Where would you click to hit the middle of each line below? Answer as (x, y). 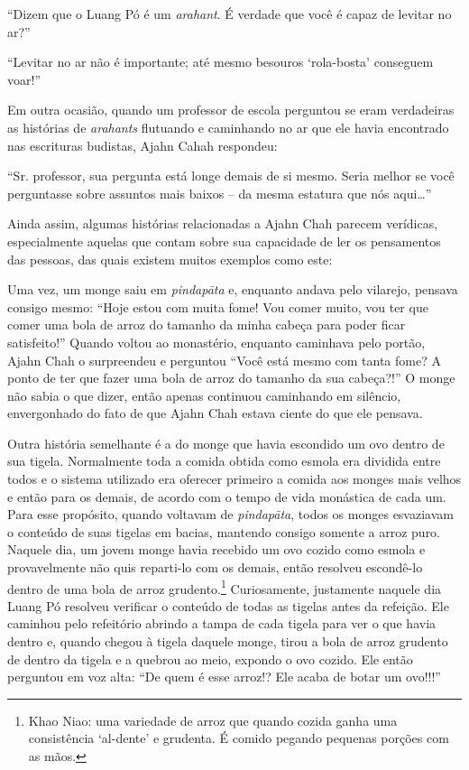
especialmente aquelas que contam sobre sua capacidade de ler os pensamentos (224, 241)
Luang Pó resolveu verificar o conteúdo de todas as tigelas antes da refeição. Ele (228, 605)
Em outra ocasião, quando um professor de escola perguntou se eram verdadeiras (231, 110)
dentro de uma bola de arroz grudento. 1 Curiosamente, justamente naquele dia (225, 587)
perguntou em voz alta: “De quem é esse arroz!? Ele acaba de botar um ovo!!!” (224, 677)
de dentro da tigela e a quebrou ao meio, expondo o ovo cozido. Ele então (210, 659)
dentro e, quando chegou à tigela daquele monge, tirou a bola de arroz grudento (228, 641)
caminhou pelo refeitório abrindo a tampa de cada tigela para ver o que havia (222, 623)
